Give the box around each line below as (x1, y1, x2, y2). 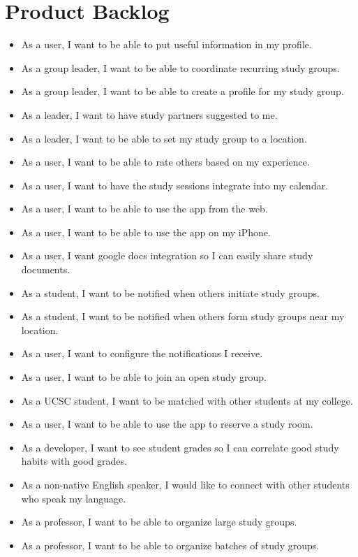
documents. (21, 262, 70, 277)
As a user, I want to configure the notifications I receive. (21, 346, 263, 361)
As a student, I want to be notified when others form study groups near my (21, 309, 345, 324)
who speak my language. (21, 491, 126, 505)
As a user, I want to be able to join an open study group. (21, 370, 267, 384)
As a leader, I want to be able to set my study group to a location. (21, 131, 307, 145)
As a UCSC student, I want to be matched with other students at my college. (21, 393, 353, 407)
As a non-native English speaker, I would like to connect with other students (21, 477, 350, 491)
